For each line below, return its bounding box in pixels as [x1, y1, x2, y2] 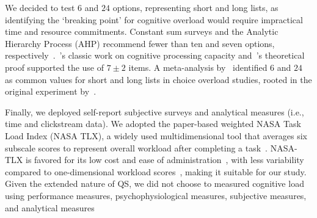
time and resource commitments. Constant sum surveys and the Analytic [5, 25, 279, 38]
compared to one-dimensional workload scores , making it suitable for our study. [5, 165, 307, 178]
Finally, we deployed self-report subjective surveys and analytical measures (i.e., [5, 105, 304, 118]
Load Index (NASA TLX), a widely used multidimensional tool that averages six [5, 129, 308, 142]
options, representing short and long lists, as [112, 1, 279, 13]
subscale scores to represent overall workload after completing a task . [5, 141, 268, 154]
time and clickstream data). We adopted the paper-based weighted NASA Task [5, 117, 301, 130]
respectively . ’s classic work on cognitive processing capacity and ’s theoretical [5, 49, 305, 62]
